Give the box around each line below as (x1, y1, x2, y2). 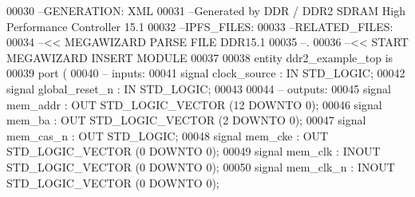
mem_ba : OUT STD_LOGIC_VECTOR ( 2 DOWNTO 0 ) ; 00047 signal (6, 112, 366, 128)
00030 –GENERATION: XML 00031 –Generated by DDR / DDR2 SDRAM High (6, 2, 405, 18)
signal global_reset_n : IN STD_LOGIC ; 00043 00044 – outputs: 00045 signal (6, 80, 392, 97)
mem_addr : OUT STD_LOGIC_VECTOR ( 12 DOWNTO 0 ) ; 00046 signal (6, 96, 382, 112)
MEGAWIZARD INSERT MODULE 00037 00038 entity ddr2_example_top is (6, 49, 393, 65)
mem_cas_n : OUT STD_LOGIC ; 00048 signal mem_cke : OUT (6, 127, 329, 144)
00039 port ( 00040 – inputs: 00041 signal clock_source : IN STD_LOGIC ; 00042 (6, 65, 405, 81)
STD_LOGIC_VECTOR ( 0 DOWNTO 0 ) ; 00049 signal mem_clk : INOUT (6, 143, 381, 160)
